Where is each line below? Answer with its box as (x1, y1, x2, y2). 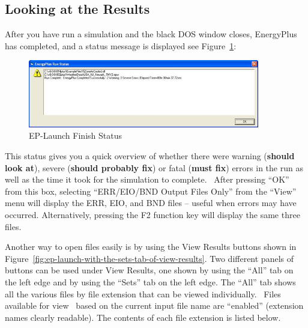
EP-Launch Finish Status (29, 129, 122, 142)
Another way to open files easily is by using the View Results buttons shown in (5, 240, 297, 253)
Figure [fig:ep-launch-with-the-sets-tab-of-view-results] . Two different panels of (5, 252, 294, 264)
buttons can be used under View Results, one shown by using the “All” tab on (5, 264, 294, 276)
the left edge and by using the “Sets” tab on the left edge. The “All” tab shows (5, 275, 296, 288)
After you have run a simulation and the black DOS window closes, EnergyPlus (5, 28, 297, 40)
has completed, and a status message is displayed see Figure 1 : (5, 39, 237, 52)
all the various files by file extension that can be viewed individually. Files (5, 287, 281, 300)
